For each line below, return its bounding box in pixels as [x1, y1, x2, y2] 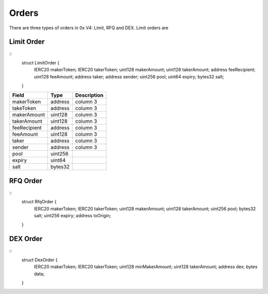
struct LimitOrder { [21, 59, 60, 65]
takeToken [12, 105, 37, 112]
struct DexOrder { [21, 257, 58, 263]
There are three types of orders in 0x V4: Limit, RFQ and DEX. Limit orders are [9, 25, 169, 31]
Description [75, 92, 104, 99]
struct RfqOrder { [21, 199, 57, 205]
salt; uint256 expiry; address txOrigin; [34, 213, 111, 219]
